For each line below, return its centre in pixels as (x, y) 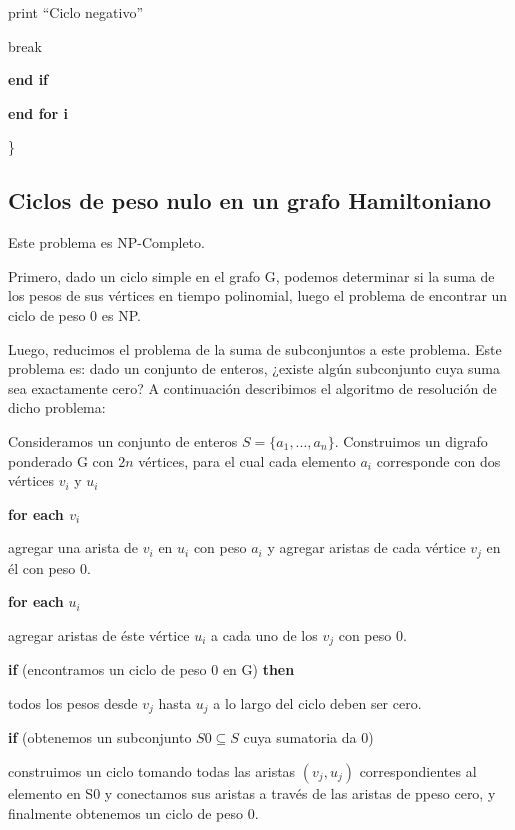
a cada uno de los (264, 634)
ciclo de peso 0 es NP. (74, 314)
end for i (38, 112)
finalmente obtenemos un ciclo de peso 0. (133, 812)
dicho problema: (57, 407)
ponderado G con (61, 460)
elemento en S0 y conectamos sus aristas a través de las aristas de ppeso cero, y (252, 793)
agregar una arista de (73, 547)
